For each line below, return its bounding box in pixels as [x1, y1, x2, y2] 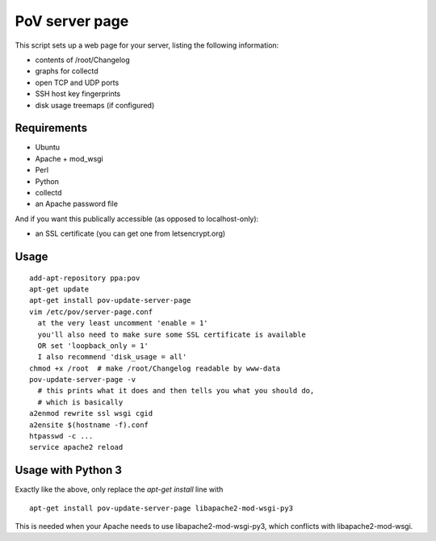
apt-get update [29, 284, 90, 294]
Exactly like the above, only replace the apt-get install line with [15, 484, 224, 494]
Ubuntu [35, 142, 61, 153]
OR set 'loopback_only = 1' [37, 341, 149, 350]
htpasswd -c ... [29, 432, 94, 441]
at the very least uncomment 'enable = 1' [37, 319, 209, 328]
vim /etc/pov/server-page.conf [29, 307, 153, 317]
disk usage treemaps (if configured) [35, 100, 155, 110]
